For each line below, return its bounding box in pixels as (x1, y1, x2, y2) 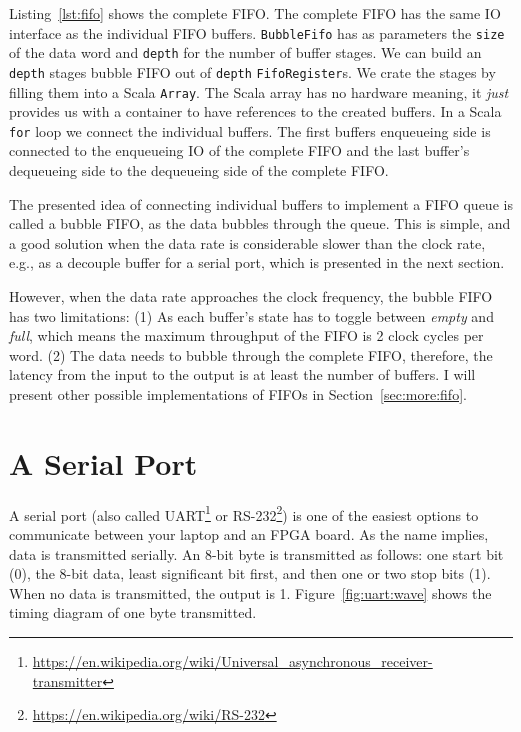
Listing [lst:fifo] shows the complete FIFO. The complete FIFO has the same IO (9, 3, 501, 23)
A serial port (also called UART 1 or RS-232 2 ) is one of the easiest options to (9, 501, 479, 525)
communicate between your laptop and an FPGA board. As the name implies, (9, 523, 489, 544)
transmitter (32, 670, 103, 691)
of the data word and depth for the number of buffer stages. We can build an (9, 42, 482, 63)
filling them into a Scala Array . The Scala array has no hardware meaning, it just (9, 81, 509, 102)
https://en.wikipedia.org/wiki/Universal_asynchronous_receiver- (32, 650, 433, 671)
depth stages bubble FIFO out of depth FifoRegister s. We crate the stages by (9, 61, 496, 82)
